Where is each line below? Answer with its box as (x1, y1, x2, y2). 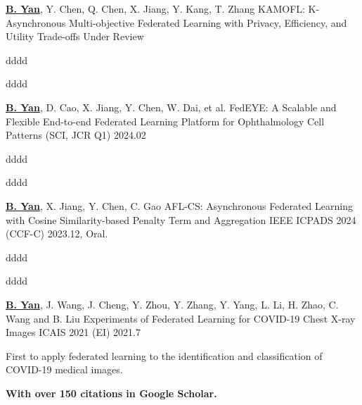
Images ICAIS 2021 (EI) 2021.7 (6, 325, 141, 339)
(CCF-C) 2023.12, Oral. (6, 226, 108, 241)
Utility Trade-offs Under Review (6, 29, 144, 44)
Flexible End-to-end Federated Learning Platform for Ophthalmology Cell (6, 113, 325, 128)
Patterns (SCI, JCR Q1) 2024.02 (6, 127, 146, 142)
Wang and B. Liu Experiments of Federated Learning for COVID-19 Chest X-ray (6, 311, 356, 325)
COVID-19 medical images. (6, 362, 123, 377)
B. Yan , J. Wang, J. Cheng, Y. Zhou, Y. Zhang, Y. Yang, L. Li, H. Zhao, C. (6, 297, 339, 311)
